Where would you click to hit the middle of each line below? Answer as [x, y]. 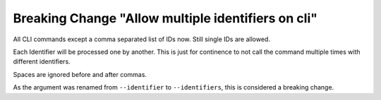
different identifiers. [42, 62]
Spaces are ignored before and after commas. [80, 74]
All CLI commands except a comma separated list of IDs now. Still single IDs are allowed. [142, 39]
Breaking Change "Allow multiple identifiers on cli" [165, 18]
